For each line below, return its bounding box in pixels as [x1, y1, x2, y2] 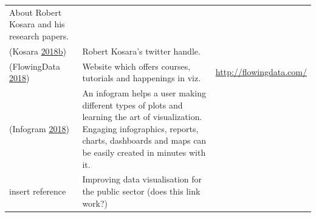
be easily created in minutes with [82, 146, 206, 159]
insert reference [9, 185, 66, 198]
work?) [82, 196, 108, 209]
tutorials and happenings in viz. [82, 72, 201, 84]
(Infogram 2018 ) [9, 122, 69, 135]
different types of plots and [82, 98, 183, 111]
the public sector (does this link [82, 185, 201, 198]
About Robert [9, 5, 62, 18]
